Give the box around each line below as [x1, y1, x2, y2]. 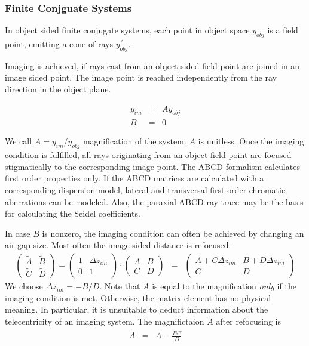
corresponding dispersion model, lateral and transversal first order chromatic [5, 184, 286, 196]
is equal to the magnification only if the [152, 280, 296, 292]
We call [5, 135, 32, 147]
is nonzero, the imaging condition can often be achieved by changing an [42, 227, 304, 239]
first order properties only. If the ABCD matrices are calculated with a [5, 172, 264, 184]
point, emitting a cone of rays [5, 38, 113, 50]
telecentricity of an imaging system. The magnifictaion [5, 315, 204, 328]
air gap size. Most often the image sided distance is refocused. [5, 239, 231, 251]
